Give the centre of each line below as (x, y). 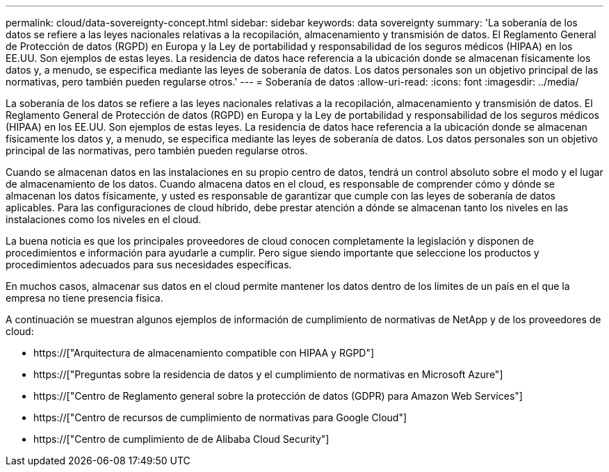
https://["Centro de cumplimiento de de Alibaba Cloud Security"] (181, 439)
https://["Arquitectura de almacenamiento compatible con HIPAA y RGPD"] (204, 353)
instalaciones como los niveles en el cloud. (104, 219)
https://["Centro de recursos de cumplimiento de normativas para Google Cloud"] (220, 417)
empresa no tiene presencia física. (84, 298)
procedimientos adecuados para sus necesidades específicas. (149, 265)
